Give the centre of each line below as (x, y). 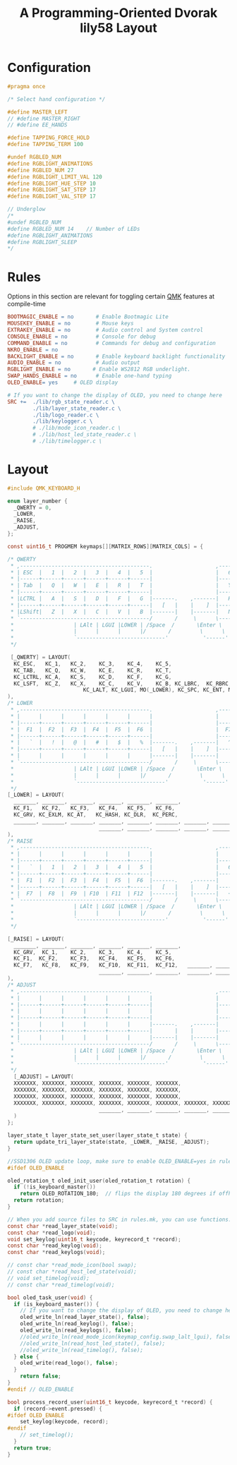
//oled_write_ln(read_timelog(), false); (81, 1350)
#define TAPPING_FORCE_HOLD (49, 138)
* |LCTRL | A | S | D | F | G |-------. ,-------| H (121, 599)
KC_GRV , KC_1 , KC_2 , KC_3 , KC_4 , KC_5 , (93, 952)
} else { (26, 1356)
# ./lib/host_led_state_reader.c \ (85, 435)
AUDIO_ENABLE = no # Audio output (74, 363)
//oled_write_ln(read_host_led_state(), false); (93, 1343)
